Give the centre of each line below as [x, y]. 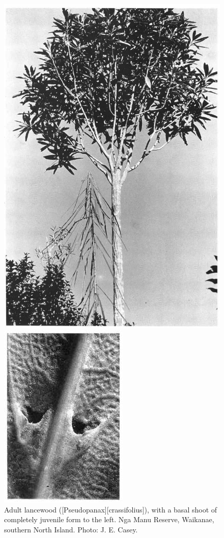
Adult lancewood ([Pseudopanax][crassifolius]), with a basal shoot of [111, 509]
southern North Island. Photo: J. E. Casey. [71, 530]
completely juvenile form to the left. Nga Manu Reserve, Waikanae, [109, 519]
